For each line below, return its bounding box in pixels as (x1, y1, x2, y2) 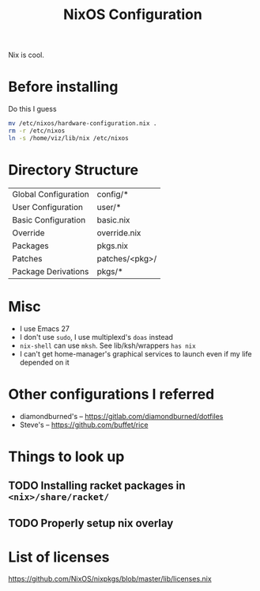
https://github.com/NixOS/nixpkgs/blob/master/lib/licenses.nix (8, 574, 212, 584)
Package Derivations (12, 265, 89, 276)
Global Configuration (12, 189, 89, 200)
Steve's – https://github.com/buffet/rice (19, 420, 149, 429)
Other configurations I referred (8, 385, 215, 403)
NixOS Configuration (62, 6, 203, 24)
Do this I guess (8, 105, 57, 114)
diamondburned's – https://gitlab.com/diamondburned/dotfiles (19, 411, 224, 421)
